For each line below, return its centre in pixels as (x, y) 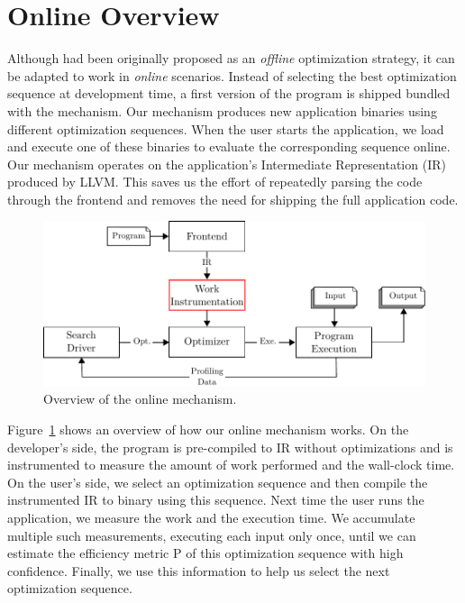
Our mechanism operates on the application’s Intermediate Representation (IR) (227, 164)
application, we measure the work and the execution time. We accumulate (211, 518)
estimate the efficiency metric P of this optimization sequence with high (205, 553)
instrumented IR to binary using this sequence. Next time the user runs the (216, 500)
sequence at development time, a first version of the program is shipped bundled (229, 93)
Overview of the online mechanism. (140, 399)
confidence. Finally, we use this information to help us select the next (199, 570)
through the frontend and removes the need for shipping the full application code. (233, 199)
